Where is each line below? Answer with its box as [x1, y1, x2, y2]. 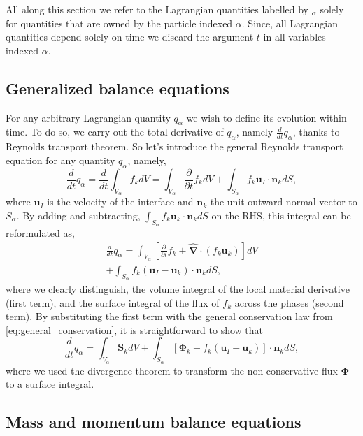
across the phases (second [234, 295, 344, 310]
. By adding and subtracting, [16, 208, 141, 222]
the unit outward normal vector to [210, 194, 357, 209]
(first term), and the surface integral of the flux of [6, 295, 220, 310]
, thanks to [292, 124, 340, 139]
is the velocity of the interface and [47, 194, 194, 209]
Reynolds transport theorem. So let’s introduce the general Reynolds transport [6, 139, 343, 154]
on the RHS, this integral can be [211, 208, 351, 222]
